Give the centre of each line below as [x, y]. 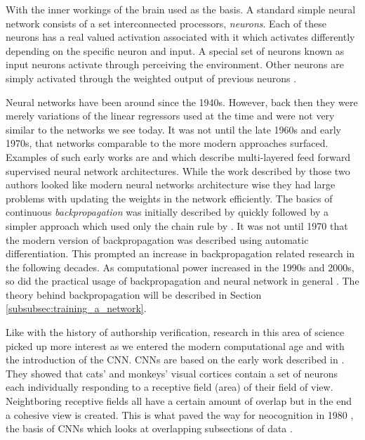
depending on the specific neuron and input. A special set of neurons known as [175, 50]
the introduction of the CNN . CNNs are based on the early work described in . [175, 360]
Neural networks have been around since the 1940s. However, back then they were [182, 102]
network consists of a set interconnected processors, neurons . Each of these [166, 23]
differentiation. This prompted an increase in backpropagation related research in [180, 253]
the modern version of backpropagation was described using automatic [157, 239]
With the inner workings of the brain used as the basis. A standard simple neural [181, 9]
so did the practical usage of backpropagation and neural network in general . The [182, 281]
